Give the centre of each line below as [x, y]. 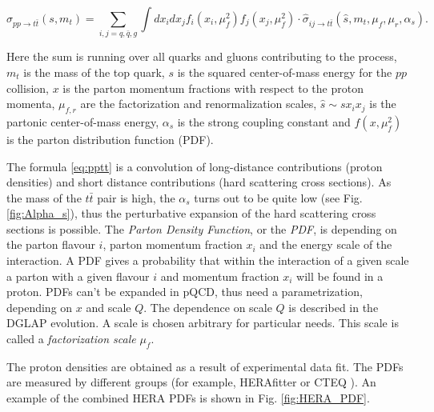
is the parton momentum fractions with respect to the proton [213, 88]
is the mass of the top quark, [94, 72]
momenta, [31, 104]
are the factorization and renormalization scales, [199, 104]
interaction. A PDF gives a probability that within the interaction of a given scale [208, 260]
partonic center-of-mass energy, [83, 121]
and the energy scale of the [326, 244]
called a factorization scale [71, 339]
